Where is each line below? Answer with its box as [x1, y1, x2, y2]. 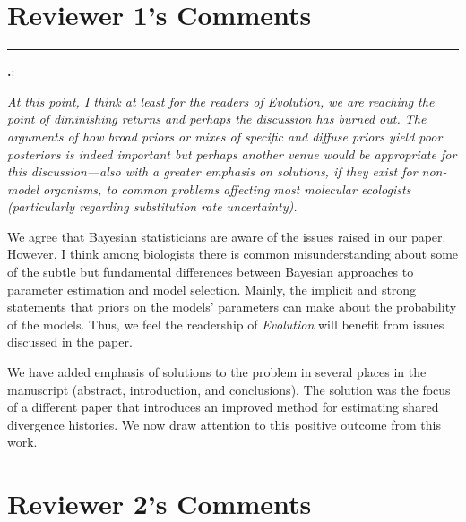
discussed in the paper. [7, 332, 133, 351]
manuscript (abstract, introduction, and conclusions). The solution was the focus [7, 380, 451, 398]
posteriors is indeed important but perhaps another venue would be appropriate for [7, 144, 457, 163]
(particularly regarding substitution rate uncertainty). [7, 197, 298, 216]
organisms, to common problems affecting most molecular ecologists [43, 179, 411, 198]
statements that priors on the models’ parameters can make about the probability [7, 297, 457, 316]
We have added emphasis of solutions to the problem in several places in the [7, 363, 427, 381]
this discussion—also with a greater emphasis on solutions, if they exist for [7, 162, 418, 181]
